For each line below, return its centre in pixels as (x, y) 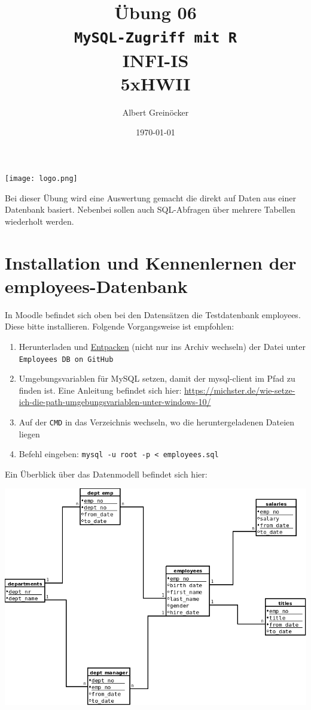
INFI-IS (155, 60)
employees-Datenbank (96, 285)
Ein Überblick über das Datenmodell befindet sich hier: (106, 474)
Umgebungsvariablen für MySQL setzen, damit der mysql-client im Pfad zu (157, 378)
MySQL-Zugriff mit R (155, 38)
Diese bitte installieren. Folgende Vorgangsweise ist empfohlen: (120, 326)
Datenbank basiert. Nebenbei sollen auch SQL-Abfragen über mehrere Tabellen (150, 209)
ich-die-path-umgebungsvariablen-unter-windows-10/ (115, 402)
